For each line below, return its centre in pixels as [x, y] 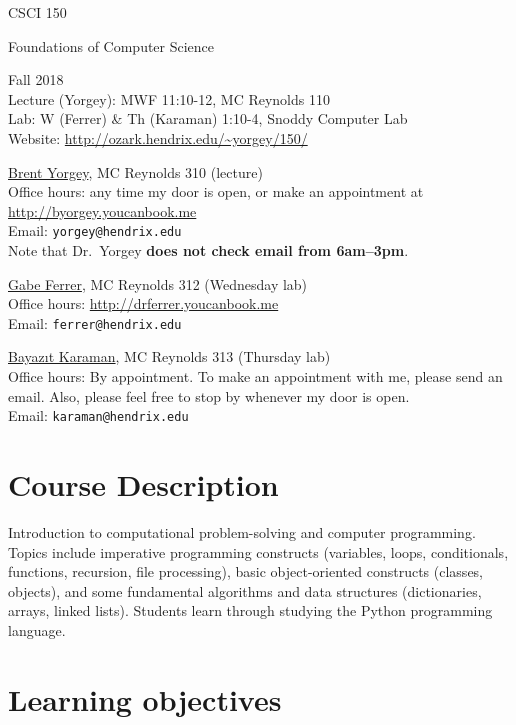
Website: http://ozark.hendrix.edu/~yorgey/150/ [158, 137]
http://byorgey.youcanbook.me [102, 210]
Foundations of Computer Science [111, 45]
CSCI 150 [37, 12]
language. [37, 629]
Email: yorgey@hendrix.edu [95, 230]
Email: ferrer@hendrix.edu [95, 322]
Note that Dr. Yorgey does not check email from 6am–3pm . [208, 250]
